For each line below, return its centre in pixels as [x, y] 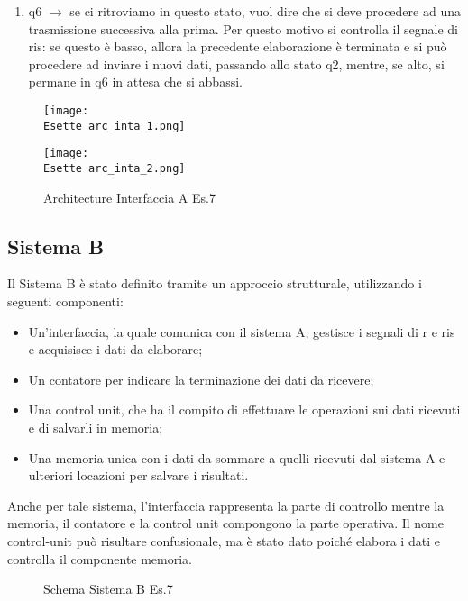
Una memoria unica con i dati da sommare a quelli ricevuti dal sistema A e [237, 457]
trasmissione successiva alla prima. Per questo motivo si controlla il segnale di [243, 28]
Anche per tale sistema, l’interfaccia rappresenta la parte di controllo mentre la [226, 505]
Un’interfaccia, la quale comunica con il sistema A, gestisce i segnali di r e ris [242, 331]
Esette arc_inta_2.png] [115, 168]
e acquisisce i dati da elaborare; [115, 349]
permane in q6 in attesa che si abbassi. [135, 82]
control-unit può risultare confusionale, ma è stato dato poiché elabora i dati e [224, 540]
